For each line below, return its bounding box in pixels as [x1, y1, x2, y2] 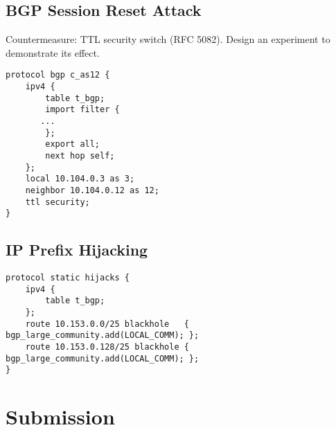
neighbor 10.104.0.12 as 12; [25, 185, 159, 195]
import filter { [45, 105, 120, 115]
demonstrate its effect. [6, 45, 100, 60]
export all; [45, 139, 100, 150]
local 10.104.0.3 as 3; [25, 174, 135, 184]
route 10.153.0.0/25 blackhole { [25, 319, 189, 329]
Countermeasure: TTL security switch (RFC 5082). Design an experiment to [6, 32, 330, 46]
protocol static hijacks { [6, 273, 130, 283]
